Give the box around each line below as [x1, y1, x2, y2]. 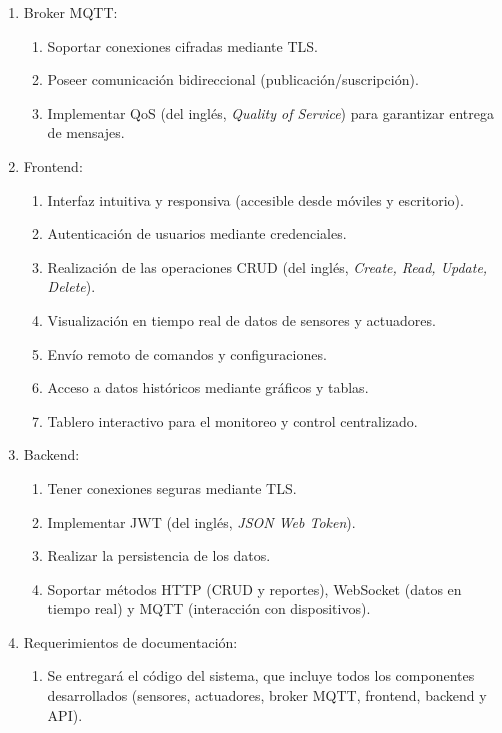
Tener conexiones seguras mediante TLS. [47, 477, 297, 498]
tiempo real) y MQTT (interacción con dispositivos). [47, 598, 371, 619]
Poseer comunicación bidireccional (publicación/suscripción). [47, 69, 419, 90]
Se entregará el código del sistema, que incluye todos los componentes [47, 665, 475, 686]
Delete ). [47, 276, 96, 297]
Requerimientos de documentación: [23, 631, 238, 652]
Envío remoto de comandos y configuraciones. [47, 343, 327, 364]
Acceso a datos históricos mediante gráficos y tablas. [47, 377, 369, 398]
